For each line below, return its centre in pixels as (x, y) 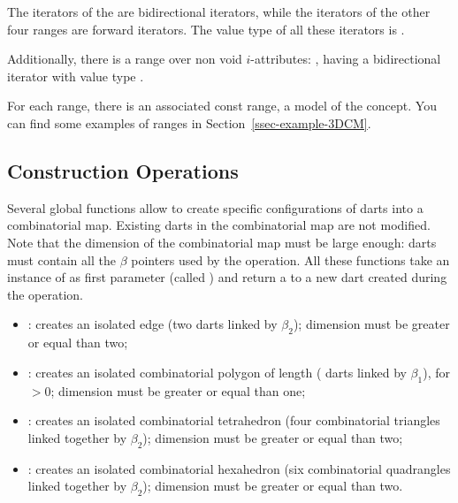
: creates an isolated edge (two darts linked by (153, 324)
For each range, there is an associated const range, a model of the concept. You (222, 106)
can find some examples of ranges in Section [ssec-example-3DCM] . (189, 122)
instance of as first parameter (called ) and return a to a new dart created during (227, 277)
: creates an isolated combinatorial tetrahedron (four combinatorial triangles (234, 420)
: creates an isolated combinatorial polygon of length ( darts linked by (217, 372)
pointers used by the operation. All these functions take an (290, 259)
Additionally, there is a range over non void (125, 59)
